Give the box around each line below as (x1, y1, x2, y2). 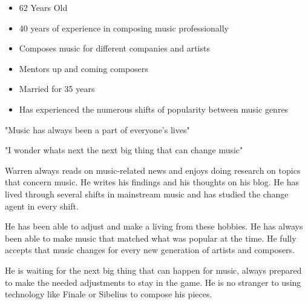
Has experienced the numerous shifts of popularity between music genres (19, 102, 289, 115)
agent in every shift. (5, 199, 79, 212)
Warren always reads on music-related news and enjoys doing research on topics (5, 164, 301, 176)
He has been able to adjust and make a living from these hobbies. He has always (5, 220, 303, 233)
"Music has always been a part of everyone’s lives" (5, 123, 190, 136)
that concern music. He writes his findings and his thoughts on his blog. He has (5, 176, 300, 188)
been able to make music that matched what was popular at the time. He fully (5, 231, 297, 244)
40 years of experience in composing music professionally (19, 21, 229, 34)
